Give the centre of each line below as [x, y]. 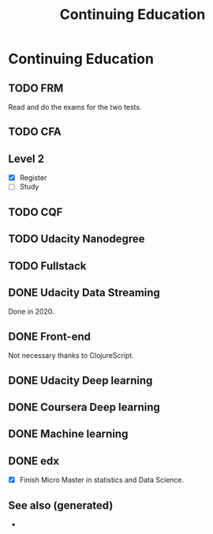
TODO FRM [36, 88]
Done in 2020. [31, 312]
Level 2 [26, 158]
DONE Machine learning [68, 434]
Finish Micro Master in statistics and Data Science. [102, 480]
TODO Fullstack [47, 266]
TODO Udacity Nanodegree [77, 239]
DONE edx [34, 461]
